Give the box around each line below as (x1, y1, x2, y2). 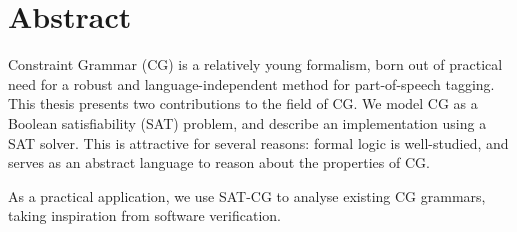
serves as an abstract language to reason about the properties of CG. (8, 152, 430, 173)
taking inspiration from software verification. (8, 205, 281, 226)
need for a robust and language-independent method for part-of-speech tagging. (8, 73, 495, 94)
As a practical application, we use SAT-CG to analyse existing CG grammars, (8, 185, 486, 206)
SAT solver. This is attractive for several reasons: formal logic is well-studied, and (8, 132, 509, 153)
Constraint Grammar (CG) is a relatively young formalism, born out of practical (8, 54, 503, 75)
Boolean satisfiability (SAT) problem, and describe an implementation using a (8, 112, 487, 133)
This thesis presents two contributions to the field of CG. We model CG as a (8, 93, 478, 114)
